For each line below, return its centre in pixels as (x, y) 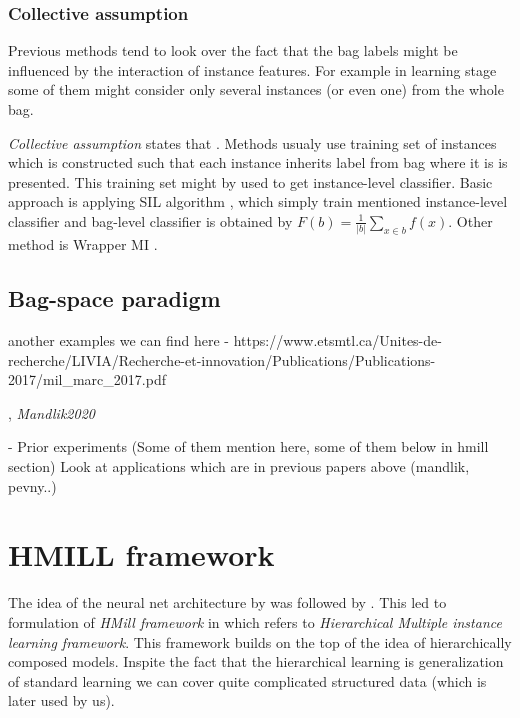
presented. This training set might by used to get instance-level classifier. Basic (250, 181)
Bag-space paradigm (114, 298)
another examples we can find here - (119, 340)
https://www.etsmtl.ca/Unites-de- (337, 340)
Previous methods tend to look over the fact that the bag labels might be (233, 50)
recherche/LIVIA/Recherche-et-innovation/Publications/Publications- (222, 359)
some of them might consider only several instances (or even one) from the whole (256, 89)
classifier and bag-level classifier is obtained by (150, 220)
